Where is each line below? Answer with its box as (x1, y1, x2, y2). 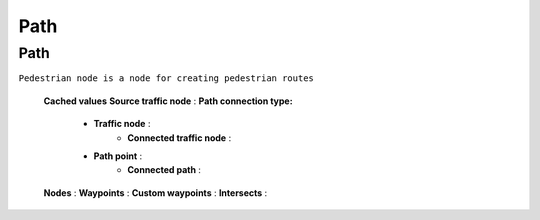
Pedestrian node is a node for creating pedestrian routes (18, 73, 315, 84)
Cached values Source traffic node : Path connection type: (43, 95, 294, 107)
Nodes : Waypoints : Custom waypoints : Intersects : (43, 186, 268, 199)
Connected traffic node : (127, 131, 232, 144)
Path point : (93, 150, 143, 162)
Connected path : (127, 164, 202, 176)
